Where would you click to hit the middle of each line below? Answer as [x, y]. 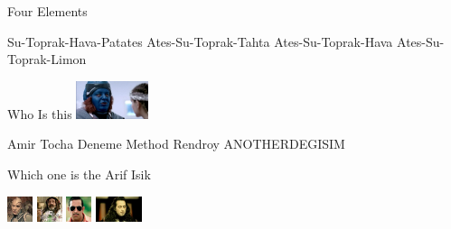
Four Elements [47, 11]
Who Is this [40, 113]
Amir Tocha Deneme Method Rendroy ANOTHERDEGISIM [176, 144]
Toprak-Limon [47, 59]
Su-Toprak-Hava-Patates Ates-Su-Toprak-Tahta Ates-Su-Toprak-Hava [200, 41]
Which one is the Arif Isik [79, 174]
